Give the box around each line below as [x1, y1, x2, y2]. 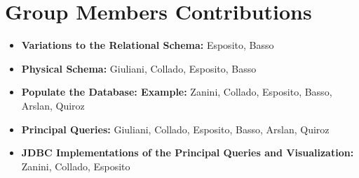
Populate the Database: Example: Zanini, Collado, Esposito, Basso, [21, 84, 332, 99]
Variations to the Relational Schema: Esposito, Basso [21, 38, 274, 52]
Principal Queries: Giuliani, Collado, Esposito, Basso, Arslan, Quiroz [21, 121, 330, 136]
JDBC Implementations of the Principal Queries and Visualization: [21, 145, 354, 160]
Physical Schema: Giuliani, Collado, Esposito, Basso [21, 61, 257, 75]
